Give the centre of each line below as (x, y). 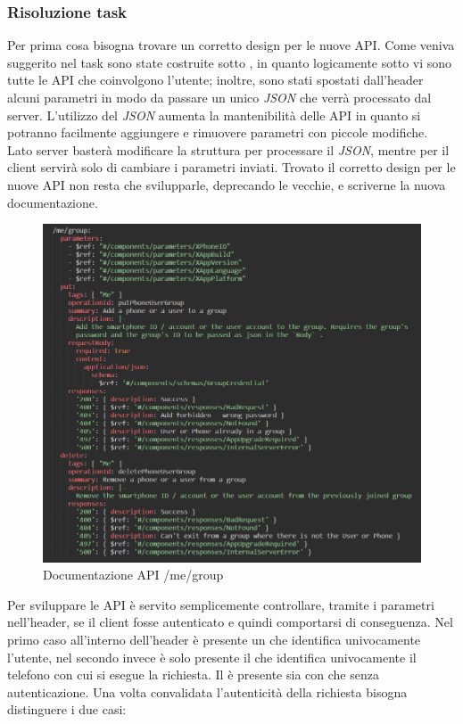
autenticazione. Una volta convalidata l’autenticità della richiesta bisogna (207, 691)
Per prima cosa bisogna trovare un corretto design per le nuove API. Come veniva (231, 45)
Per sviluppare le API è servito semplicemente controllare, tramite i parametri (221, 604)
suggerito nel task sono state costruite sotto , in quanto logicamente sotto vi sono (230, 62)
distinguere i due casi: (67, 709)
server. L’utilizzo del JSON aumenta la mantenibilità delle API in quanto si (214, 115)
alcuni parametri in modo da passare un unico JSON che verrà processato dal (219, 97)
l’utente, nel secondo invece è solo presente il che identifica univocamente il (212, 657)
